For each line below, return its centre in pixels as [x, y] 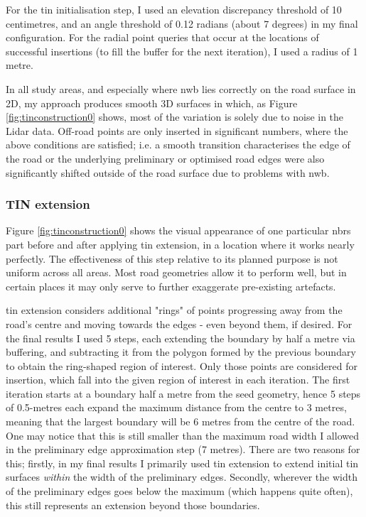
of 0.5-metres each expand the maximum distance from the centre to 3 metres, [176, 407]
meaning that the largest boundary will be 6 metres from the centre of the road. [181, 421]
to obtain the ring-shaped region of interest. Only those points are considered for [182, 365]
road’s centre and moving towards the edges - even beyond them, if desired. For [179, 323]
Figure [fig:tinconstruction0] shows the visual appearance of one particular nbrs [178, 230]
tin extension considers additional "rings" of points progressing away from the [174, 310]
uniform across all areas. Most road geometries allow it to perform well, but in [176, 272]
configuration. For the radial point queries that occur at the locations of [162, 37]
